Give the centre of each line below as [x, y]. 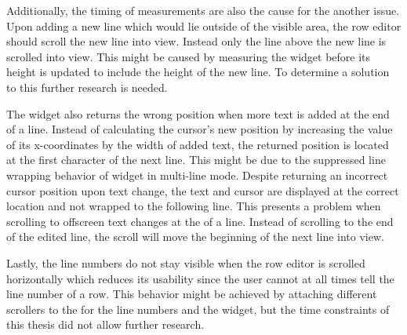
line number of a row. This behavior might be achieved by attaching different [192, 294]
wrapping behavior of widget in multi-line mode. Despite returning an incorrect [197, 175]
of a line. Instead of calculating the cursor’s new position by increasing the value [200, 129]
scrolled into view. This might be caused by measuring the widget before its [189, 56]
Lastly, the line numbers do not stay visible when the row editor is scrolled [186, 262]
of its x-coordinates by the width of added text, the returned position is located [198, 144]
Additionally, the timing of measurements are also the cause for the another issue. [203, 10]
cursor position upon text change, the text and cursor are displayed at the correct [203, 190]
